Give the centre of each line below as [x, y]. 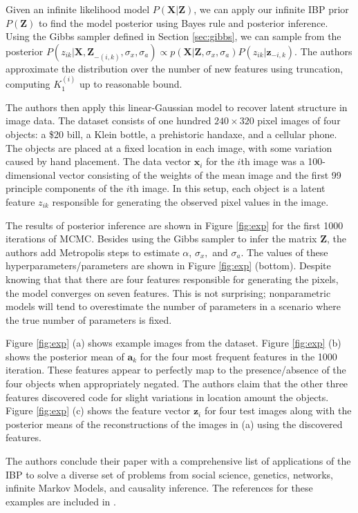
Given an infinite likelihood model [78, 9]
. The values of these [284, 252]
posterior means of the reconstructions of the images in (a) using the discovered [174, 424]
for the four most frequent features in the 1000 [238, 356]
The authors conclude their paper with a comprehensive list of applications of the [178, 461]
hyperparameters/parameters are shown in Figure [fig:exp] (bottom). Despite [168, 265]
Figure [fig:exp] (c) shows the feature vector [98, 410]
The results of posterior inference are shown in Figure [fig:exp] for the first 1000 [175, 225]
